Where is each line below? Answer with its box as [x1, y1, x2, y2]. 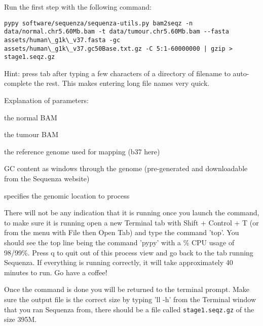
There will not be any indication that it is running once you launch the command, [4, 207, 259, 218]
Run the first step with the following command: [4, 2, 152, 12]
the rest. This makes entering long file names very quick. [34, 78, 210, 88]
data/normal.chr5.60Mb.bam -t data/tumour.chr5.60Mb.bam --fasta [4, 28, 229, 36]
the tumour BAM [4, 129, 59, 140]
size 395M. [4, 314, 37, 324]
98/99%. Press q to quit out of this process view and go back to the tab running [4, 247, 253, 257]
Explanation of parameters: [4, 95, 89, 106]
